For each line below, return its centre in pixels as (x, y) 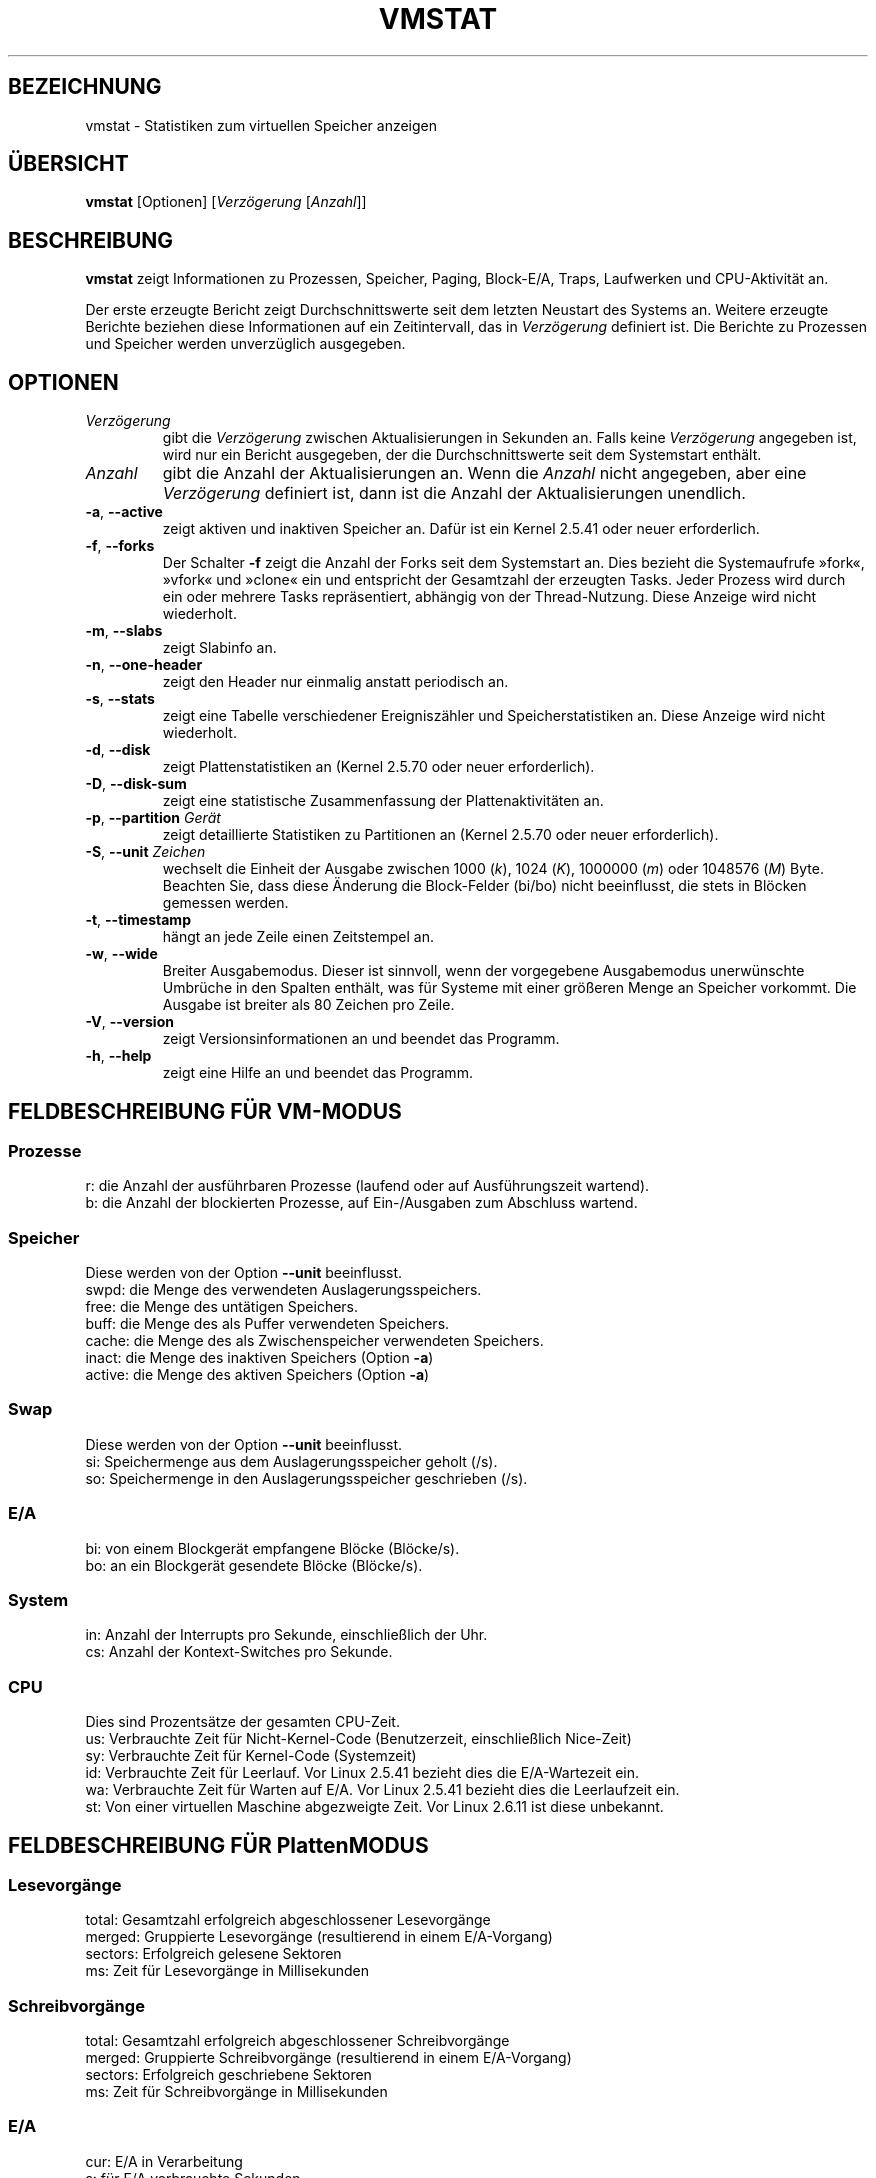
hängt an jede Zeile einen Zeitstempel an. (298, 937)
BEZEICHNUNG (85, 87)
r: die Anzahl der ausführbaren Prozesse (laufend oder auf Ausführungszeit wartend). (367, 1186)
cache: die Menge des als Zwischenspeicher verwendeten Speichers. (314, 1341)
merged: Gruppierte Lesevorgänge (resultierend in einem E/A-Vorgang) (319, 1937)
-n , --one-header (144, 665)
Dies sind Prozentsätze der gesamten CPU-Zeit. (242, 1722)
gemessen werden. (225, 903)
